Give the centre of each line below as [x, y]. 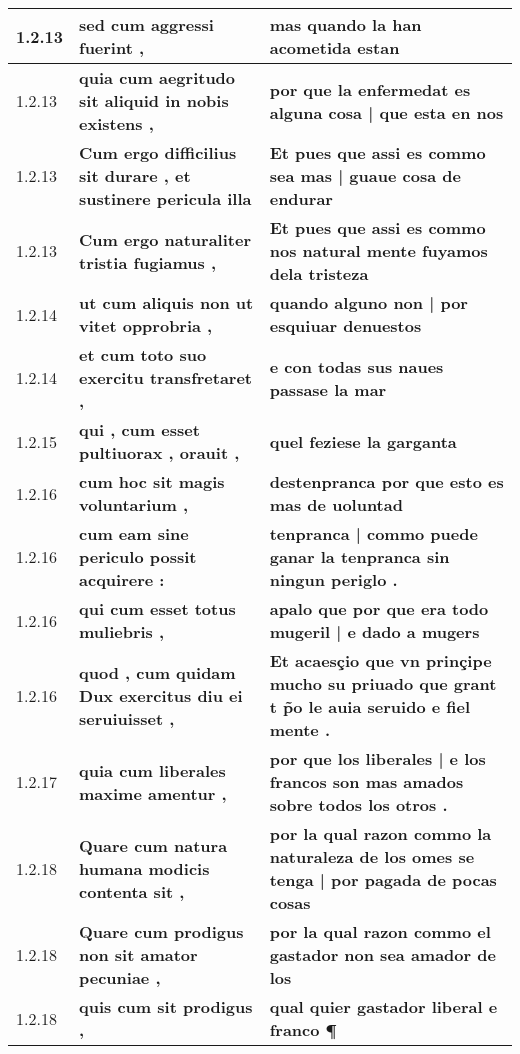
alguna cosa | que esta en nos [386, 112]
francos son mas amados [366, 781]
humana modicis [144, 868]
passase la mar [328, 389]
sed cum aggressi [146, 24]
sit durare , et [135, 175]
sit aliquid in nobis [154, 100]
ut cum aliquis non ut [166, 302]
